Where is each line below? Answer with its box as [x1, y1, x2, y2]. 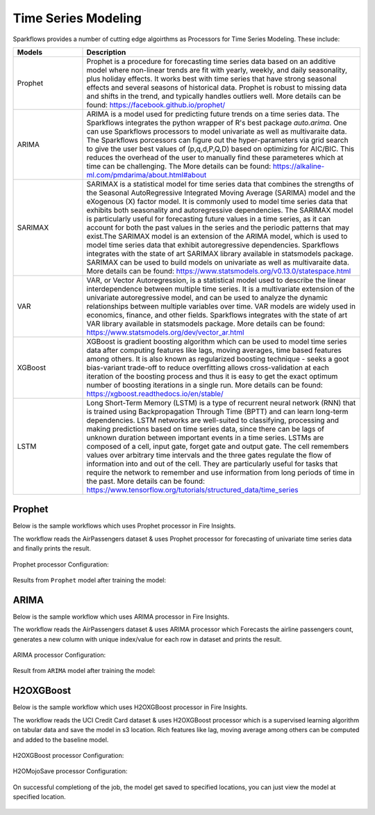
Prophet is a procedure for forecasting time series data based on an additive [86, 56, 336, 66]
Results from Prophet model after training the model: [12, 576, 167, 585]
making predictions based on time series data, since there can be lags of [86, 424, 324, 434]
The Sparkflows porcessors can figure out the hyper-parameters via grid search [86, 135, 349, 145]
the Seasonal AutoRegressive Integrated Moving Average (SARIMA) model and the [86, 188, 356, 198]
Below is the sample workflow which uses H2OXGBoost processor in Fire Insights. [12, 703, 248, 711]
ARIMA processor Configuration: [12, 651, 106, 659]
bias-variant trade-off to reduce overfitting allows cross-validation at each [86, 363, 329, 372]
